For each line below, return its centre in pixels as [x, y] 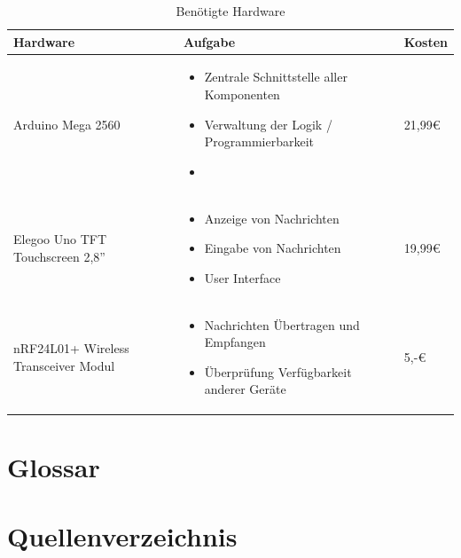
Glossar [54, 466]
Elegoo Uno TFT [60, 239]
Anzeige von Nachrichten [272, 218]
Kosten [426, 41]
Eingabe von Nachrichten [273, 248]
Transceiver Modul [64, 365]
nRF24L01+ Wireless [71, 348]
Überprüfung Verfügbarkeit [278, 371]
